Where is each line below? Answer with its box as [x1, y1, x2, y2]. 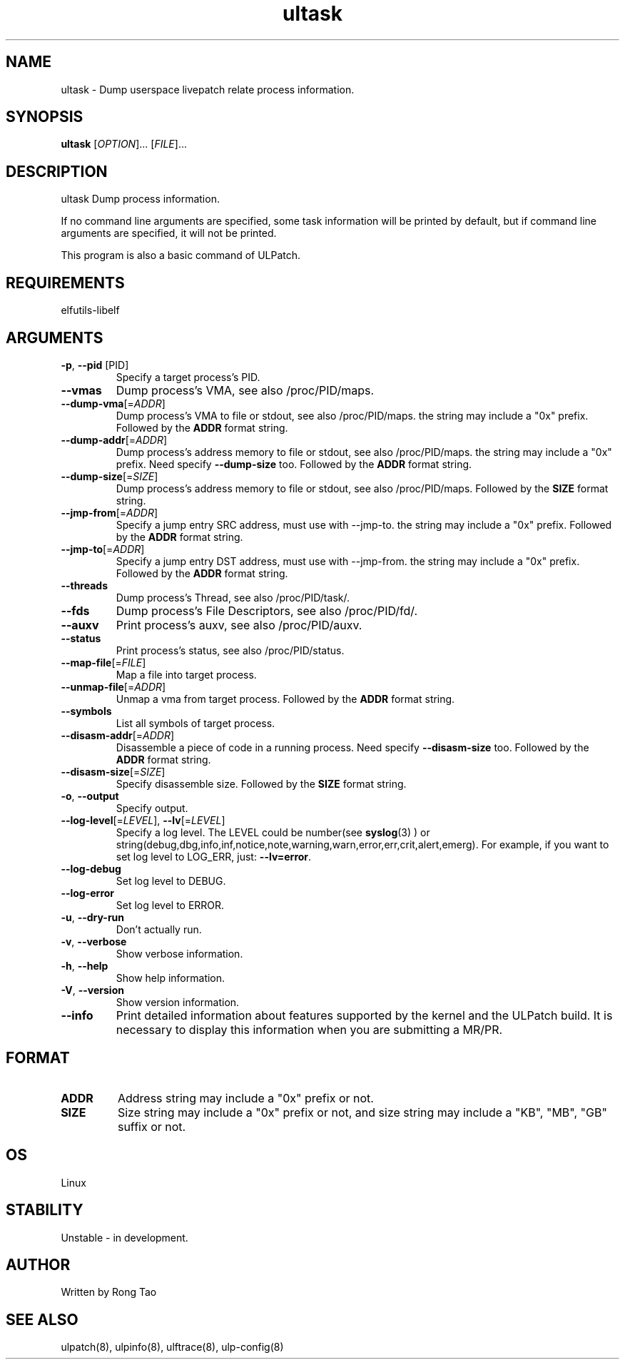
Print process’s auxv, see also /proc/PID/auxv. [116, 617, 362, 632]
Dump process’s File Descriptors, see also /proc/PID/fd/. [116, 603, 418, 618]
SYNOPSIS [6, 108, 83, 126]
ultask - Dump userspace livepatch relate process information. [61, 83, 355, 96]
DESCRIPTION [6, 162, 108, 181]
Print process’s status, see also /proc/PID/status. [116, 644, 345, 656]
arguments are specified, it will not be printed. [61, 227, 277, 240]
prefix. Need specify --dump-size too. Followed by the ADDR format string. [116, 457, 472, 470]
